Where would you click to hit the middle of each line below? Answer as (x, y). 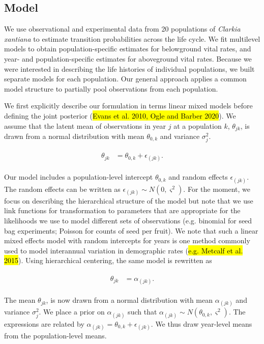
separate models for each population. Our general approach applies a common (125, 79)
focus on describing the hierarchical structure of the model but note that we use (129, 200)
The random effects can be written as (62, 189)
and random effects (198, 177)
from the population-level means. (55, 335)
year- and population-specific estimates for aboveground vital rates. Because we (128, 58)
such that (142, 312)
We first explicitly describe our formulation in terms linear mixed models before (128, 106)
